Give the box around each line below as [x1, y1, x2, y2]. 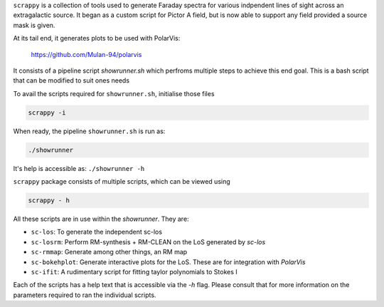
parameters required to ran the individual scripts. [13, 291, 156, 299]
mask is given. [13, 21, 55, 29]
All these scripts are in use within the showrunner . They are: [13, 214, 189, 224]
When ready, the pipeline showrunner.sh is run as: [13, 127, 166, 135]
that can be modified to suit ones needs [13, 76, 130, 85]
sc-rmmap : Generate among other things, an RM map [31, 248, 188, 256]
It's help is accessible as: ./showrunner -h [13, 164, 145, 172]
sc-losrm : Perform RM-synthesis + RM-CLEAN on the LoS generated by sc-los [31, 237, 266, 246]
